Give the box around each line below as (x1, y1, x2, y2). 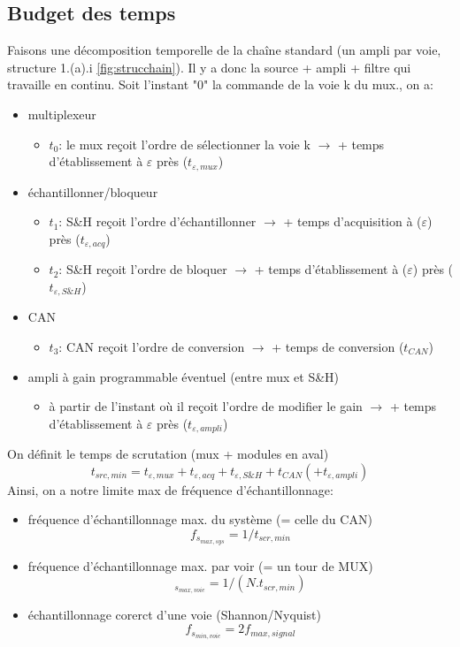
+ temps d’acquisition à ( (283, 212, 422, 231)
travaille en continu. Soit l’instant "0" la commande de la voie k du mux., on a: (7, 75, 433, 94)
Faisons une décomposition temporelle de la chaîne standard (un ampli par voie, (7, 41, 441, 59)
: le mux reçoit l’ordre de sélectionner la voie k (58, 134, 310, 153)
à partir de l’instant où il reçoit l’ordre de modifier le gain (49, 397, 363, 415)
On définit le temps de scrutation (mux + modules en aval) (7, 445, 329, 463)
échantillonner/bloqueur (27, 182, 158, 201)
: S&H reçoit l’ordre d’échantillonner (58, 212, 257, 231)
